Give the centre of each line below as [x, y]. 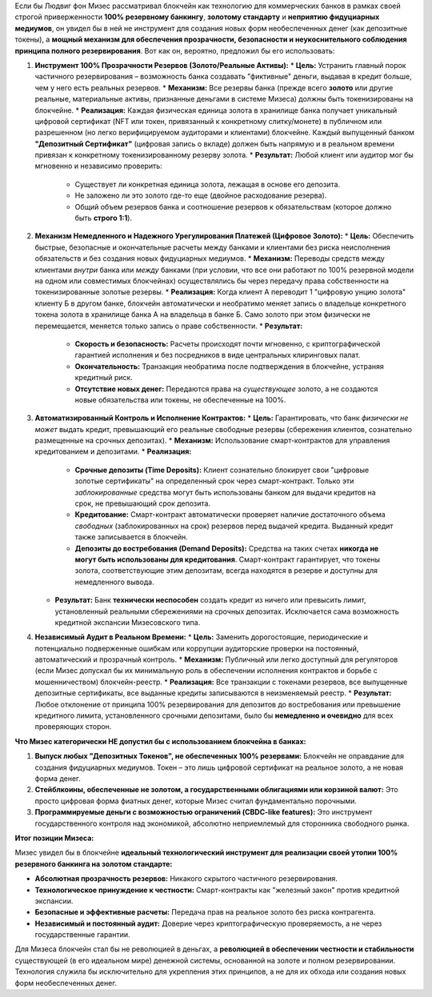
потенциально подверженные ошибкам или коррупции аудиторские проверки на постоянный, [197, 648]
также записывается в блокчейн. [131, 537]
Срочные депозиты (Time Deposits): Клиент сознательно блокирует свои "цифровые [222, 470]
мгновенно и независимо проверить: [99, 166]
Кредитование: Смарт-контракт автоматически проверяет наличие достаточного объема [230, 515]
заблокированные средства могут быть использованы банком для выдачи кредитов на [225, 492]
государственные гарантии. [83, 935]
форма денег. [58, 779]
